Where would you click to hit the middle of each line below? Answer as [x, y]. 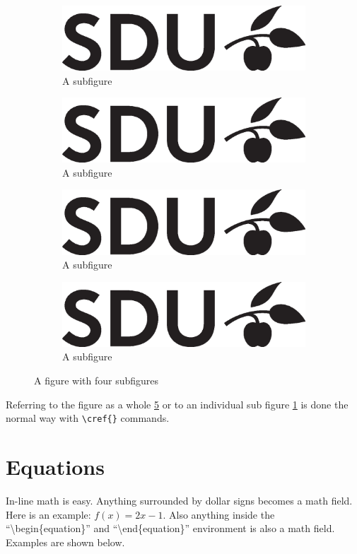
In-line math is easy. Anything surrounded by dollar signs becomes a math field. [179, 500]
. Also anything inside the [219, 514]
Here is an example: [48, 514]
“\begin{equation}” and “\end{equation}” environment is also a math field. [170, 528]
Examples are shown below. [65, 542]
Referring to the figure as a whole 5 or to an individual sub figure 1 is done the [177, 404]
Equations [55, 466]
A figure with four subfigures [96, 380]
